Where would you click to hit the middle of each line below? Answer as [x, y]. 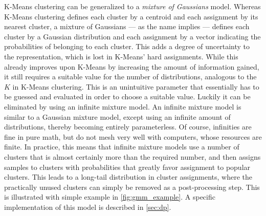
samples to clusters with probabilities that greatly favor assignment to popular [127, 167]
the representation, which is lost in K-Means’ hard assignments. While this [121, 56]
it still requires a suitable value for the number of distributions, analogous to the [130, 77]
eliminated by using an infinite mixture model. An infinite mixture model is [123, 106]
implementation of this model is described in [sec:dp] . [88, 207]
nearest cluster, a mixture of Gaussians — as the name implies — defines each [127, 26]
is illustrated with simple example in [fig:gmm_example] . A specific [110, 197]
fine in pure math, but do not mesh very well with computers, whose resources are [133, 136]
